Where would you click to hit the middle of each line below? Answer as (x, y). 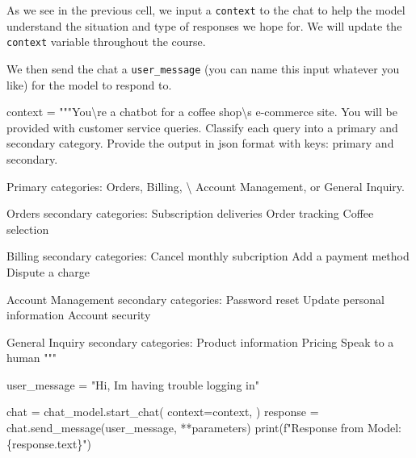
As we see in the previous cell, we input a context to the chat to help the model (206, 10)
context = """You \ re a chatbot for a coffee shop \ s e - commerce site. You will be (202, 112)
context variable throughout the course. (106, 42)
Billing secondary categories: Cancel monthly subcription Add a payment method (208, 256)
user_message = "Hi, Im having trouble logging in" (133, 384)
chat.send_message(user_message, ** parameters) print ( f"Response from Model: (204, 428)
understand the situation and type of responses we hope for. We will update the (204, 25)
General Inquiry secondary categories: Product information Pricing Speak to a (200, 341)
